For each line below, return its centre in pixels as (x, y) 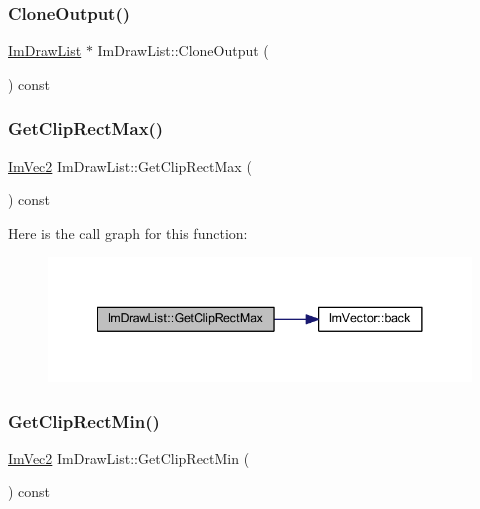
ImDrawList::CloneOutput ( (183, 50)
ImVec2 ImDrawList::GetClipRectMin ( (129, 457)
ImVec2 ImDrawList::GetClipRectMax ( (130, 165)
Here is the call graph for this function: (128, 232)
